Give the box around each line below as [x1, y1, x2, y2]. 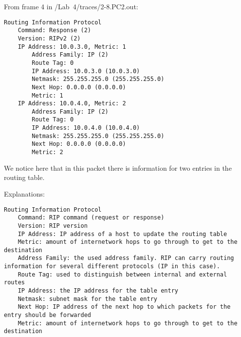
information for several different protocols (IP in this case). [4, 263, 220, 270]
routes [4, 279, 25, 286]
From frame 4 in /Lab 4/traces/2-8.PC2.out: [4, 1, 138, 11]
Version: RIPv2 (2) [18, 35, 81, 42]
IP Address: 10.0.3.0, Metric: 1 [18, 43, 126, 50]
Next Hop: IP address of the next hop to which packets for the [18, 303, 231, 311]
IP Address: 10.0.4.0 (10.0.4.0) [32, 124, 140, 132]
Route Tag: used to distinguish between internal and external [18, 271, 227, 278]
